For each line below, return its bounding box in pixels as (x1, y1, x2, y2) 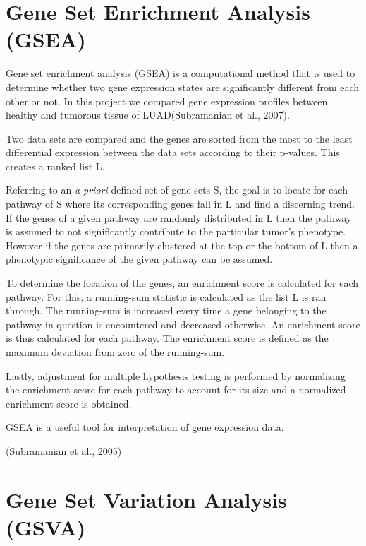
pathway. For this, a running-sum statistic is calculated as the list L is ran (6, 289, 327, 304)
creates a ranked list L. (6, 158, 105, 173)
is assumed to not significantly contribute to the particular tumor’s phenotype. (6, 224, 346, 239)
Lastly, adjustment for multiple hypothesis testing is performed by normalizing (6, 368, 346, 383)
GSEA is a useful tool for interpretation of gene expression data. (6, 420, 284, 434)
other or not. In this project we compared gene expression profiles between (6, 93, 328, 108)
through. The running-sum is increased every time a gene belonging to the (6, 303, 327, 318)
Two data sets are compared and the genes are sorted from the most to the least (6, 131, 353, 146)
